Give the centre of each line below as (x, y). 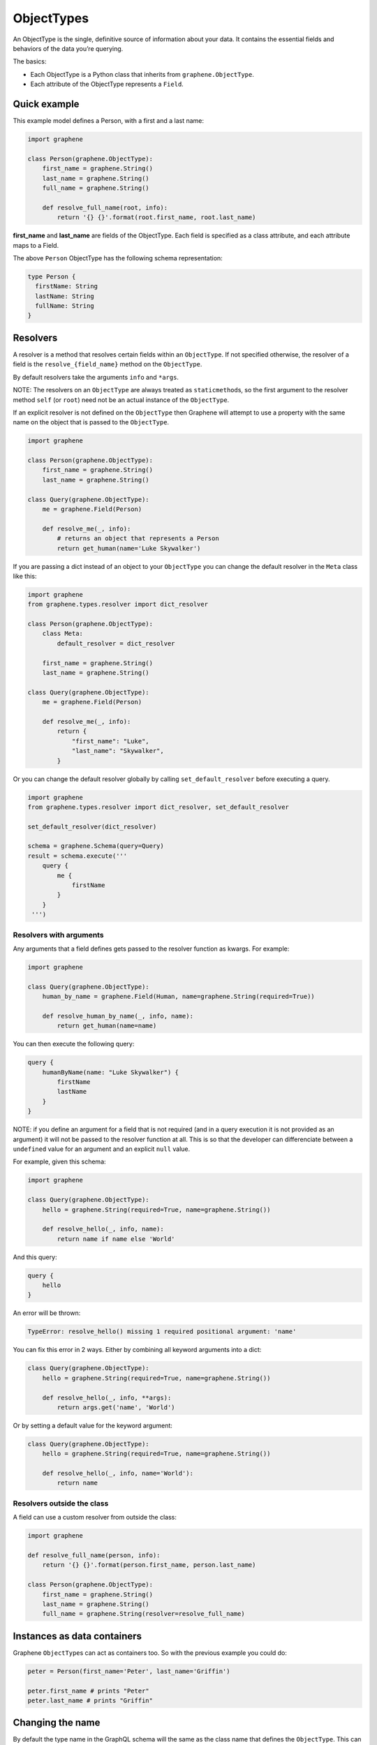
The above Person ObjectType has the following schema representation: (118, 258)
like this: (25, 576)
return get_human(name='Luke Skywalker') (129, 548)
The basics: (30, 61)
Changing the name (57, 1723)
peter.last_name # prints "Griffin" (90, 1700)
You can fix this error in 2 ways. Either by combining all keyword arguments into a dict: (137, 1350)
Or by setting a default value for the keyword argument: (93, 1425)
